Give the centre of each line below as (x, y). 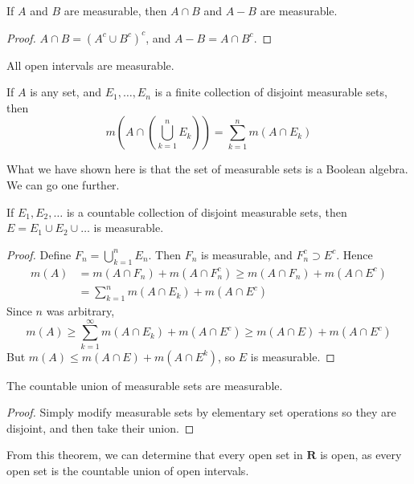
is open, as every (361, 455)
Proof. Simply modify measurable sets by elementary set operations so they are (201, 412)
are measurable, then (115, 10)
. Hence (355, 254)
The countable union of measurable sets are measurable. (145, 385)
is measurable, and (247, 254)
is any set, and (66, 92)
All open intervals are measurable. (90, 65)
